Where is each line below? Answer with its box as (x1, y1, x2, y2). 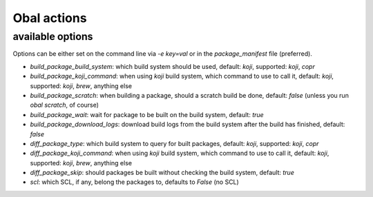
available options (12, 30, 93, 43)
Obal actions (12, 10, 87, 25)
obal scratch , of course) (30, 101, 99, 110)
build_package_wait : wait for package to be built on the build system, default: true (30, 110, 264, 118)
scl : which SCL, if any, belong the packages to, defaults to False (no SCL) (30, 178, 240, 186)
